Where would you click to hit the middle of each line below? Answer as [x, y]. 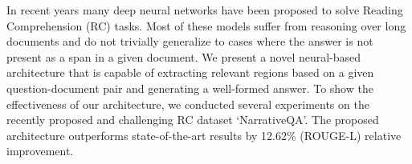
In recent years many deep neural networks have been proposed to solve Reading [205, 10]
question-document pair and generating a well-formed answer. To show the [190, 88]
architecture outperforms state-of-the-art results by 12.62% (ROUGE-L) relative [204, 135]
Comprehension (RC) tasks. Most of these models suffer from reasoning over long [206, 25]
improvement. [40, 151]
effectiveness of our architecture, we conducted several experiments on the [188, 104]
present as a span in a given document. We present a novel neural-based [184, 56]
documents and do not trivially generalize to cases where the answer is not [190, 41]
